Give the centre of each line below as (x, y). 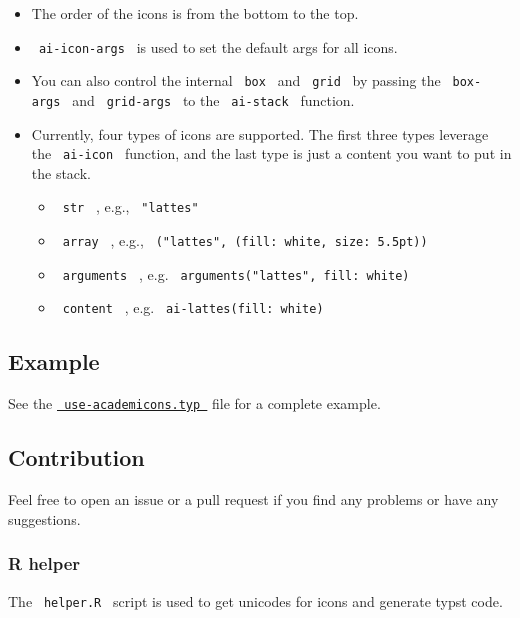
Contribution (76, 457)
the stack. (61, 172)
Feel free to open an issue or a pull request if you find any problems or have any (253, 499)
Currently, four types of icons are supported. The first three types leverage (260, 133)
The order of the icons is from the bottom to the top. (195, 13)
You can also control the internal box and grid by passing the (236, 80)
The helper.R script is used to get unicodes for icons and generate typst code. (255, 600)
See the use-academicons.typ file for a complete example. (194, 403)
